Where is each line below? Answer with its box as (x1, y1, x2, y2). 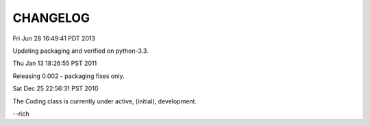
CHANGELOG (12, 10, 90, 25)
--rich (12, 110, 29, 118)
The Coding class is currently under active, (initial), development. (12, 97, 197, 105)
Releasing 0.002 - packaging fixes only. (12, 72, 125, 80)
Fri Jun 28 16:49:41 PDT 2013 (12, 34, 96, 42)
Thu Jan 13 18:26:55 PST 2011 (12, 59, 97, 68)
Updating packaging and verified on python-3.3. (12, 47, 149, 55)
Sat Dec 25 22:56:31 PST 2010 (12, 84, 99, 92)
